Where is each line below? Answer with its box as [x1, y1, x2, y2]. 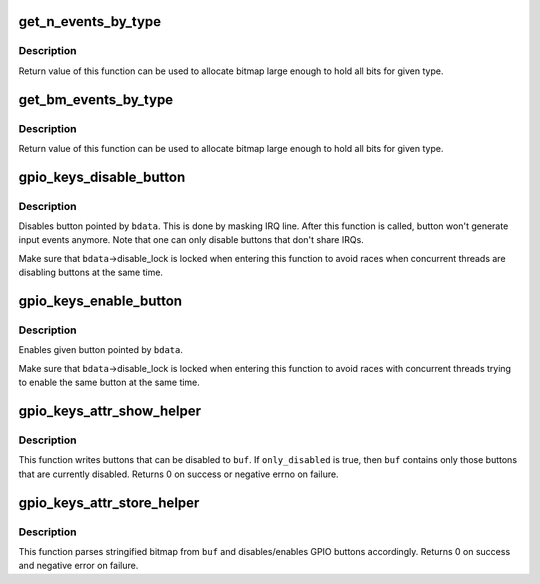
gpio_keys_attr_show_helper [18, 403, 202, 419]
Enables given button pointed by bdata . [18, 344, 184, 356]
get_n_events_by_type [18, 13, 162, 30]
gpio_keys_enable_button [18, 293, 183, 310]
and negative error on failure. [18, 560, 139, 572]
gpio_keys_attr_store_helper [18, 494, 200, 511]
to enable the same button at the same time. [18, 376, 200, 389]
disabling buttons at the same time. [18, 266, 164, 279]
